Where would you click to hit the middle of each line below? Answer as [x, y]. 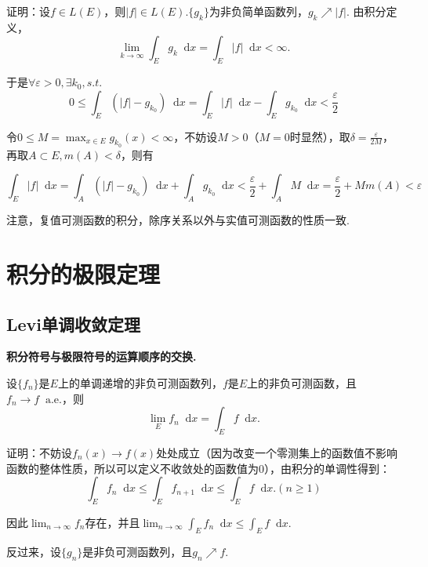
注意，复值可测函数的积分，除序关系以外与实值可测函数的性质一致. [178, 220]
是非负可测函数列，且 [138, 551]
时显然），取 [320, 136]
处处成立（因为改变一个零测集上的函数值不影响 [277, 452]
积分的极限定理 [83, 273]
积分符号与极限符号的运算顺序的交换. [102, 356]
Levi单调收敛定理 [74, 323]
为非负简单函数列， [258, 11]
